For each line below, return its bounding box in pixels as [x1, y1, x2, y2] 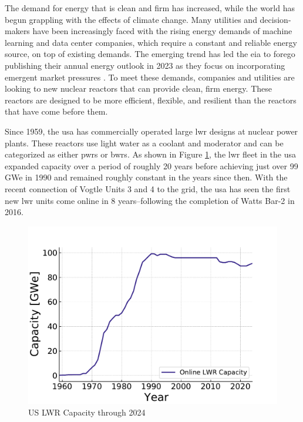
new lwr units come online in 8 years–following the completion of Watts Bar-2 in [5, 194, 295, 206]
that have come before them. [5, 105, 108, 118]
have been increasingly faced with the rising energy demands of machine [32, 25, 292, 37]
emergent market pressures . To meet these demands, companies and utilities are [5, 71, 295, 83]
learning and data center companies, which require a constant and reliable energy [5, 36, 297, 48]
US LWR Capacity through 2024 [28, 406, 146, 418]
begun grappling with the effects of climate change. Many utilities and [5, 13, 257, 25]
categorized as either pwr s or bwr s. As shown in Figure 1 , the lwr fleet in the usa [5, 148, 297, 160]
